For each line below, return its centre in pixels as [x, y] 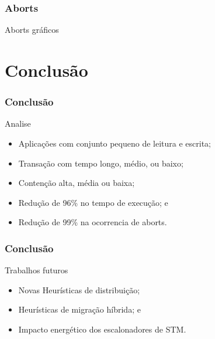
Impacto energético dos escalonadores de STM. [102, 329]
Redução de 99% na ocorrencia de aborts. [93, 222]
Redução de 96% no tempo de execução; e [93, 202]
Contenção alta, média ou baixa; [77, 183]
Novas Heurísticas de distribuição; [79, 289]
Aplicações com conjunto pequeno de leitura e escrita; [115, 143]
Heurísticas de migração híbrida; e [79, 309]
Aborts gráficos [32, 30]
